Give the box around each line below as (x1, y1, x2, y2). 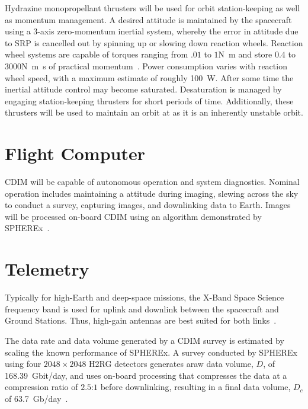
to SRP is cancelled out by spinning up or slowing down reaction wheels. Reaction (5, 36, 303, 49)
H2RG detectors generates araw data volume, (89, 357, 254, 370)
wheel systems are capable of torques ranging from (5, 48, 188, 60)
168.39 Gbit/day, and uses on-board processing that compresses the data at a (5, 369, 287, 381)
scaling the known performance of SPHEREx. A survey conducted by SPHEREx (5, 346, 297, 358)
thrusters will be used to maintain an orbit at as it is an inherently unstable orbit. (5, 106, 303, 119)
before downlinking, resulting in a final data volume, (100, 381, 291, 393)
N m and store (218, 48, 272, 60)
